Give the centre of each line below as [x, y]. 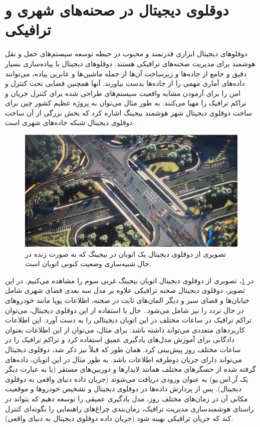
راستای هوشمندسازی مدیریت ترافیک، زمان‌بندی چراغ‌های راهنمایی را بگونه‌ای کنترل [129, 408]
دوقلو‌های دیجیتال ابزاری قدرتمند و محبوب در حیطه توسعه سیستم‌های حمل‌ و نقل [126, 54]
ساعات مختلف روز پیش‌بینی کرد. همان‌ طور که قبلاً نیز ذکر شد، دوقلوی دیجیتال [123, 349]
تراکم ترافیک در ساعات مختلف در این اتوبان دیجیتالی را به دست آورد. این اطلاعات [128, 320]
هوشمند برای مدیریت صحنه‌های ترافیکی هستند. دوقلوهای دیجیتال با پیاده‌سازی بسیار [130, 63]
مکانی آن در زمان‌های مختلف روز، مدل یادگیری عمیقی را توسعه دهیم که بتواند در [126, 398]
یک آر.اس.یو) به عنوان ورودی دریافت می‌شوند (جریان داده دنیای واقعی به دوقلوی [127, 379]
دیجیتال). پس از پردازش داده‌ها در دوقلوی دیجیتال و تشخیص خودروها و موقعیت [123, 389]
